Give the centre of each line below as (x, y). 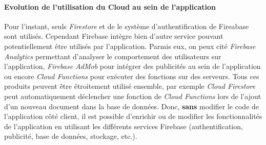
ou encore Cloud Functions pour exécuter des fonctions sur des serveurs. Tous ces (132, 76)
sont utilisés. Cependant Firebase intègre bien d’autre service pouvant (114, 36)
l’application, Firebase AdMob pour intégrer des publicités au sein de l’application (132, 66)
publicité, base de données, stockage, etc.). (71, 136)
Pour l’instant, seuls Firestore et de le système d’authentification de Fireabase (127, 26)
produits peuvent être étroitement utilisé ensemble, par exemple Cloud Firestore (130, 86)
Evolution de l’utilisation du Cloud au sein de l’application (110, 6)
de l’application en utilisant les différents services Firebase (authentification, (124, 126)
